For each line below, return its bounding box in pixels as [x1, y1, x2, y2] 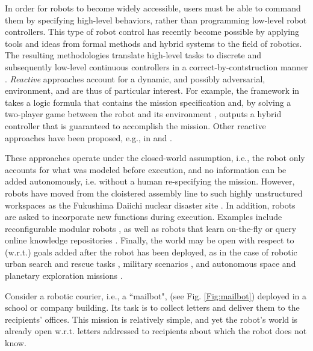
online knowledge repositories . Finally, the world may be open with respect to [5, 234, 294, 246]
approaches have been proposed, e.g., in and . [5, 131, 172, 144]
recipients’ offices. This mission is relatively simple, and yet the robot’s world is [5, 313, 298, 325]
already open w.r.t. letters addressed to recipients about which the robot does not [5, 325, 307, 337]
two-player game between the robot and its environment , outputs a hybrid [5, 108, 282, 120]
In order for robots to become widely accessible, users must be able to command [5, 2, 301, 14]
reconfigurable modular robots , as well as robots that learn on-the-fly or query [5, 222, 297, 234]
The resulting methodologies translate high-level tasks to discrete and [5, 49, 262, 61]
